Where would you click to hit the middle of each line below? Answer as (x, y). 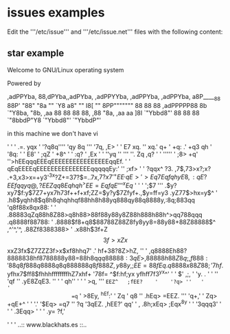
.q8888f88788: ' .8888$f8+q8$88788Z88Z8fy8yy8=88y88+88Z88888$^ (112, 222)
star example (36, 53)
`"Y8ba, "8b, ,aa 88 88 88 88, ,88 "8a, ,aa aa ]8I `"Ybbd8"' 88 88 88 (104, 113)
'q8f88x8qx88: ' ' (32, 207)
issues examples (56, 13)
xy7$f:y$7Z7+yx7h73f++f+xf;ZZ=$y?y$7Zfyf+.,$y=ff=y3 (88, 192)
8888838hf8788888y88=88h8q (53, 258)
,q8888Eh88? (168, 250)
